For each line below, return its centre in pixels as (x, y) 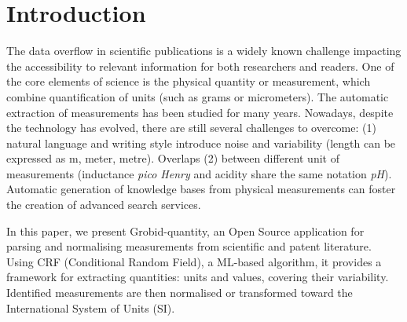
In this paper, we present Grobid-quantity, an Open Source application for (185, 231)
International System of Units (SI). (91, 307)
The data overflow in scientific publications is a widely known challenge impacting (204, 51)
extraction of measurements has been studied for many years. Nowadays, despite (200, 112)
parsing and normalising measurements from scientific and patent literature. (189, 246)
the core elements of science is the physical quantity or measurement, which (189, 81)
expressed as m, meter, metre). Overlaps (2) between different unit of (173, 158)
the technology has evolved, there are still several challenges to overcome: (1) (191, 128)
